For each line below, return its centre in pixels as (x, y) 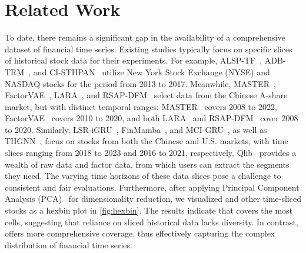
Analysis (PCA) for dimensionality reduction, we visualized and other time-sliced (153, 199)
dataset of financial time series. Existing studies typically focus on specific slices (149, 49)
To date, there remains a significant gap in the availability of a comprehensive (145, 37)
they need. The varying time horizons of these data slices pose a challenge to (143, 176)
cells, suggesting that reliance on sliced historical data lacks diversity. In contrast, (152, 222)
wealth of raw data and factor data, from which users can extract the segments (147, 164)
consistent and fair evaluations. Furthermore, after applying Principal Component (152, 187)
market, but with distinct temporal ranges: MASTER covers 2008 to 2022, (141, 106)
